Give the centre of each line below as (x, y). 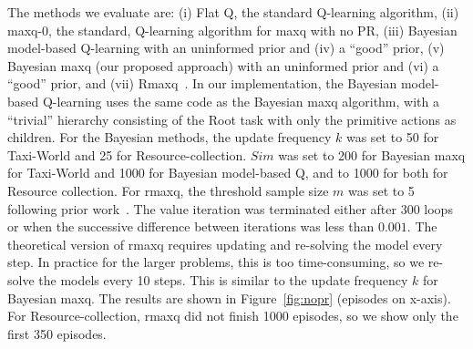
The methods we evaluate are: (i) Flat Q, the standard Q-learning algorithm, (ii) (233, 12)
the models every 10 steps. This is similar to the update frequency (223, 279)
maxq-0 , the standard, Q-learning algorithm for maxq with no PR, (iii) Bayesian (232, 30)
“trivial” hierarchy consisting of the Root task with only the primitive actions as (232, 119)
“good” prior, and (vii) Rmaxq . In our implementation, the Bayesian (202, 83)
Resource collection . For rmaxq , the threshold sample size (168, 190)
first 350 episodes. (57, 333)
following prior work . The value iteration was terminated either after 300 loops (230, 208)
